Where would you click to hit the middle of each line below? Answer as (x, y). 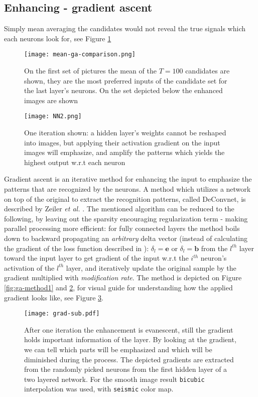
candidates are (208, 71)
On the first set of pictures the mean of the (90, 71)
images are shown (51, 100)
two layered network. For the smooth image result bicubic (114, 379)
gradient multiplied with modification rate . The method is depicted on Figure (123, 277)
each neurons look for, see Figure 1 (58, 38)
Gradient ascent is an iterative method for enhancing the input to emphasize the (128, 179)
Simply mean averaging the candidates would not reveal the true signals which (125, 28)
